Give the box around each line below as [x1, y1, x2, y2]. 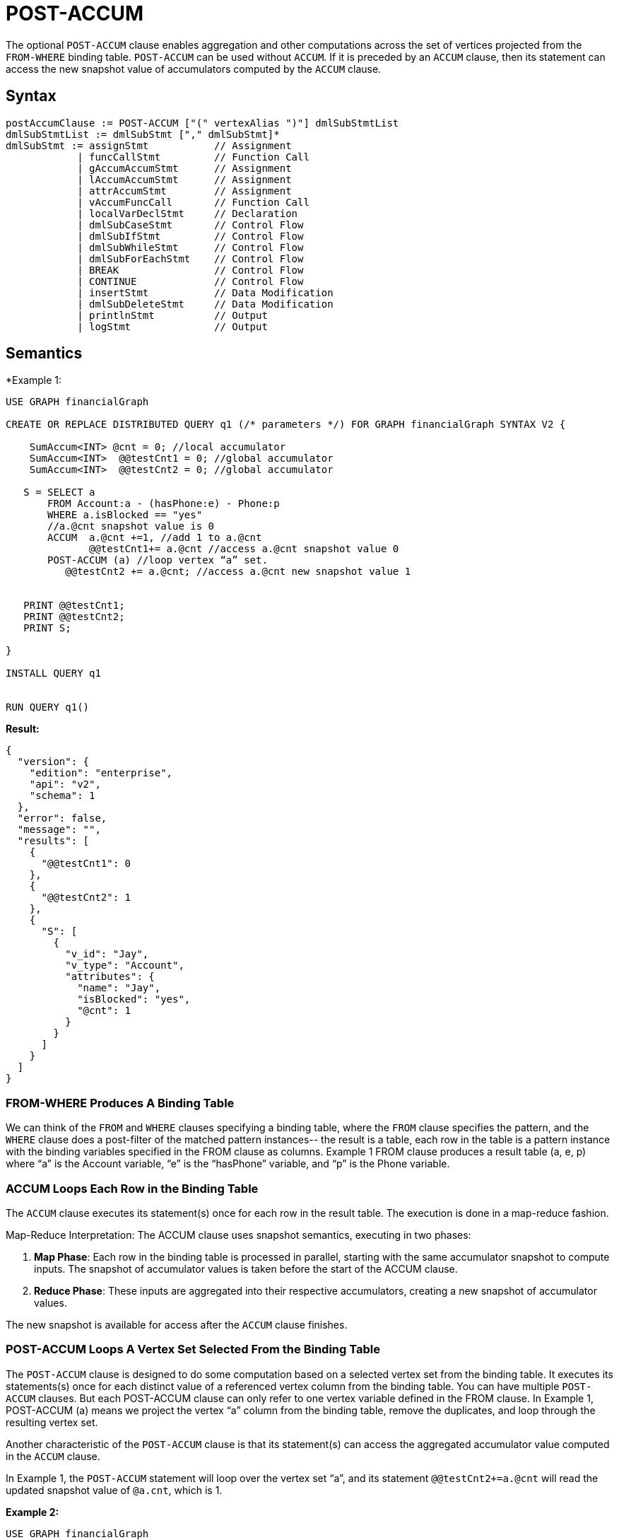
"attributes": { [65, 971, 155, 983]
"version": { [17, 756, 90, 768]
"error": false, [17, 812, 107, 824]
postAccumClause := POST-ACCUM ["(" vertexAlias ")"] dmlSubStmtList [6, 117, 399, 129]
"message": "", [17, 824, 101, 836]
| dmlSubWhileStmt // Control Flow [77, 241, 304, 253]
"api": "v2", [29, 778, 101, 791]
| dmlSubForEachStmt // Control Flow [77, 252, 304, 264]
